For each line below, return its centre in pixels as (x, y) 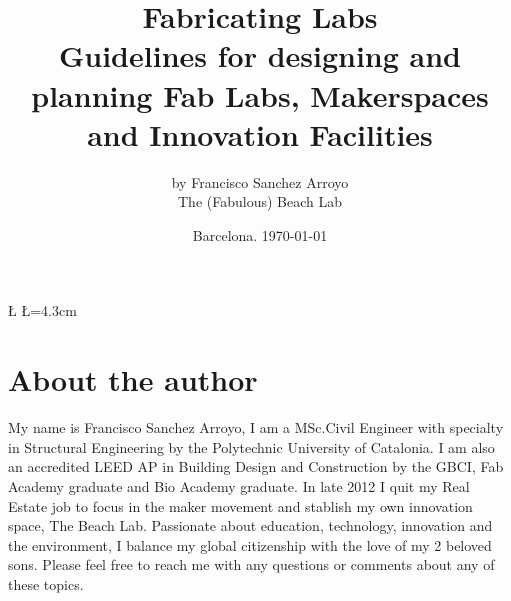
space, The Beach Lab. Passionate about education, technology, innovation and (250, 525)
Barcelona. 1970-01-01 (260, 234)
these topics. (46, 583)
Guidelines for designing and (260, 55)
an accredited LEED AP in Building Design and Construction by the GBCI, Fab (256, 466)
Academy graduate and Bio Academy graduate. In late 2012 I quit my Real (239, 485)
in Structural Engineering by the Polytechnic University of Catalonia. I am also (251, 446)
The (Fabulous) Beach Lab (260, 201)
